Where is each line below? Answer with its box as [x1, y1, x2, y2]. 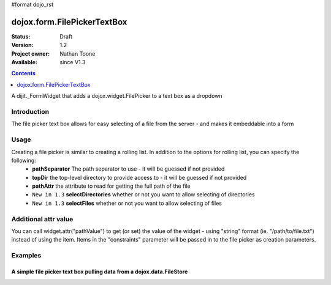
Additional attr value [11, 215, 74, 223]
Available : [11, 59, 38, 66]
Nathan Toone [59, 50, 96, 57]
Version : [11, 42, 34, 49]
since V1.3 [59, 59, 86, 66]
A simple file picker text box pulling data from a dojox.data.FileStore [11, 268, 188, 275]
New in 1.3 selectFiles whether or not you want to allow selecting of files [32, 199, 222, 207]
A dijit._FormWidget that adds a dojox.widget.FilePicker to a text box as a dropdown [11, 92, 223, 100]
